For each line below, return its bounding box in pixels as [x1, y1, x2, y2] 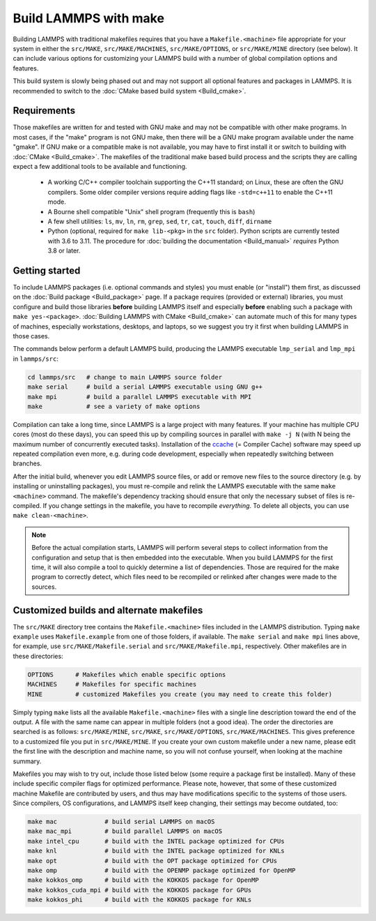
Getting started [13, 264, 81, 276]
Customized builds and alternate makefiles [13, 604, 203, 616]
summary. [13, 757, 42, 765]
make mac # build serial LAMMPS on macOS [27, 818, 215, 826]
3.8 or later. [47, 246, 81, 255]
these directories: [13, 652, 63, 660]
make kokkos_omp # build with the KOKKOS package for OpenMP [27, 876, 259, 884]
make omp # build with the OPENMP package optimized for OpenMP [27, 867, 296, 875]
